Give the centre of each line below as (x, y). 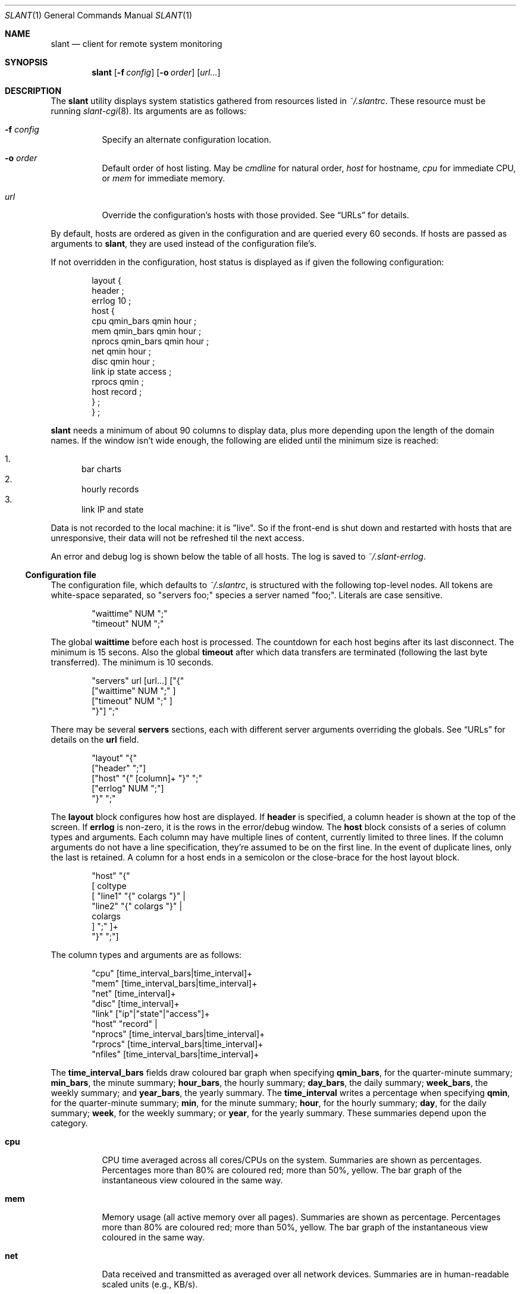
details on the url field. (95, 739)
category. (69, 1123)
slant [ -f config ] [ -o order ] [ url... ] (156, 72)
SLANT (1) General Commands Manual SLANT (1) (99, 15)
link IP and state (113, 509)
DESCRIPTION (33, 91)
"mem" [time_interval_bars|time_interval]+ (175, 983)
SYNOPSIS (26, 62)
